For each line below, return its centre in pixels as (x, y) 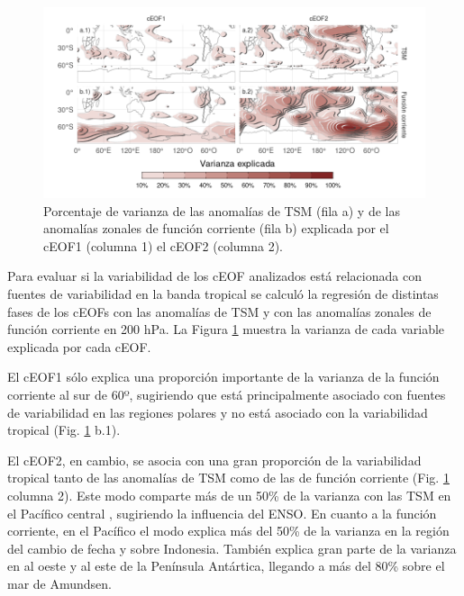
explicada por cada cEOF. (79, 346)
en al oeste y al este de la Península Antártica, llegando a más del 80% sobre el (226, 566)
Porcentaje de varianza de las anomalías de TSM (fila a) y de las (222, 210)
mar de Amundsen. (60, 583)
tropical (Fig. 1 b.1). (64, 430)
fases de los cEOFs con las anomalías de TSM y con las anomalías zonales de (219, 311)
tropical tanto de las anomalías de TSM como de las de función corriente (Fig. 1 (228, 478)
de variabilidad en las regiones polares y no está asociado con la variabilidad (218, 412)
